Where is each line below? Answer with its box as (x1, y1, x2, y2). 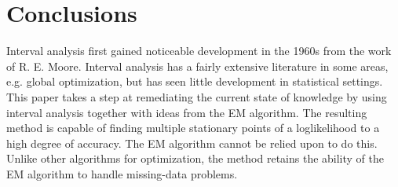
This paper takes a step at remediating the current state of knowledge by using (6, 88, 387, 104)
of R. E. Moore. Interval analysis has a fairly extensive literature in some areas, (6, 57, 389, 74)
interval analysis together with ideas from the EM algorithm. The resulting (6, 104, 367, 120)
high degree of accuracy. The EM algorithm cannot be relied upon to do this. (6, 134, 378, 151)
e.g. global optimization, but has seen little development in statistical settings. (6, 73, 383, 90)
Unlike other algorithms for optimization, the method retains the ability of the (6, 150, 385, 167)
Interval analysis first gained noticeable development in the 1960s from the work (6, 42, 392, 59)
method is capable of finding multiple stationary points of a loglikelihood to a (6, 119, 380, 136)
